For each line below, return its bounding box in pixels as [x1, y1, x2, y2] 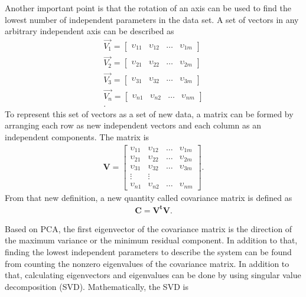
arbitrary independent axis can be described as [5, 25, 174, 37]
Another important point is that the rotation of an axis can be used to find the [5, 2, 291, 14]
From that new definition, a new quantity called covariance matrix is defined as [5, 191, 292, 203]
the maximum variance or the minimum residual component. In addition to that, [5, 234, 298, 246]
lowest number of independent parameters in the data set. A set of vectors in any [5, 13, 299, 25]
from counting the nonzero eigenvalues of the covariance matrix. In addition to [5, 257, 289, 269]
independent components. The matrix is [5, 131, 149, 143]
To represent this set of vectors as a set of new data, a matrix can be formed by [5, 107, 294, 120]
